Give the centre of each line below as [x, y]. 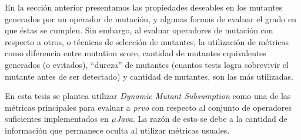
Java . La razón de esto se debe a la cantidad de [202, 119]
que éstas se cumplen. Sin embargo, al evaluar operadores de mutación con [139, 30]
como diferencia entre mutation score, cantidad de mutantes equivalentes [136, 53]
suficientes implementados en [57, 119]
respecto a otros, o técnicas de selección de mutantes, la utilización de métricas [147, 41]
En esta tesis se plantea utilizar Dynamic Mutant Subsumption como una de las [148, 96]
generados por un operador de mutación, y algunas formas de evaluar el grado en [150, 18]
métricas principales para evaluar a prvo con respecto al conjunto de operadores [148, 107]
